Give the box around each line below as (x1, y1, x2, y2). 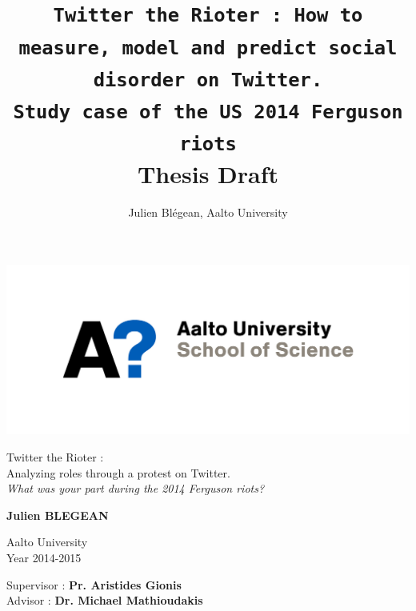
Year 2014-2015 (6, 549, 82, 565)
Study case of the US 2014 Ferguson (13, 101, 403, 124)
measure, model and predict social (18, 36, 398, 59)
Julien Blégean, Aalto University (128, 203, 288, 220)
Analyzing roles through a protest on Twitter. (6, 464, 230, 481)
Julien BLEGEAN (6, 506, 109, 523)
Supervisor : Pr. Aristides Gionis (6, 576, 182, 593)
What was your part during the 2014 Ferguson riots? (6, 480, 265, 497)
